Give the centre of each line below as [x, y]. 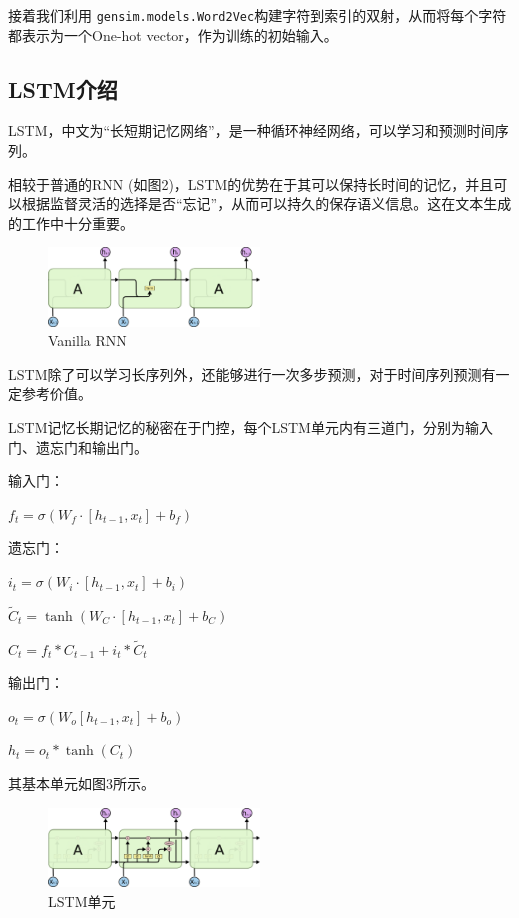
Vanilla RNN [87, 340]
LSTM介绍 [63, 88]
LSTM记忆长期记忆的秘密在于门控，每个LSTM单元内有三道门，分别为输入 [250, 427]
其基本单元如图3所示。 [81, 783]
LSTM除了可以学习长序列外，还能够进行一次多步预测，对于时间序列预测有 [252, 373]
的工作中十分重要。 [71, 222]
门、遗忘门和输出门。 [78, 446]
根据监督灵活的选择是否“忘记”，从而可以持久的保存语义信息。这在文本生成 [266, 203]
